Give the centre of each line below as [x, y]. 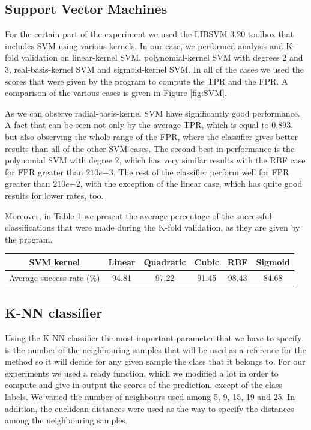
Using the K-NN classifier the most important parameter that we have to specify [153, 337]
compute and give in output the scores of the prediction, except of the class [143, 385]
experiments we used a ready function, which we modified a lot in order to [142, 373]
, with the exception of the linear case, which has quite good [191, 183]
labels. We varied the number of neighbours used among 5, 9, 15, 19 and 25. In [150, 396]
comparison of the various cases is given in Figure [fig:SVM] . [116, 93]
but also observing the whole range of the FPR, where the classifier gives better [152, 136]
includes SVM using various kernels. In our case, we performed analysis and [144, 45]
